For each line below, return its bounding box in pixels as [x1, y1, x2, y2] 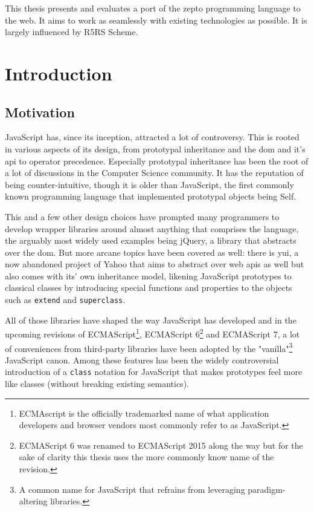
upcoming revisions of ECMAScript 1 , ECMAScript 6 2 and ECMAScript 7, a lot [5, 326, 300, 340]
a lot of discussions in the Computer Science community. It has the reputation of [5, 166, 304, 179]
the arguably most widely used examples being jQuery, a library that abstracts [5, 234, 296, 247]
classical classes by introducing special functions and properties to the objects [5, 281, 292, 294]
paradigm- [248, 483, 286, 495]
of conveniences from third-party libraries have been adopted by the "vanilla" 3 [5, 340, 293, 354]
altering [19, 495, 48, 507]
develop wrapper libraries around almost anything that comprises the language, [5, 222, 299, 235]
